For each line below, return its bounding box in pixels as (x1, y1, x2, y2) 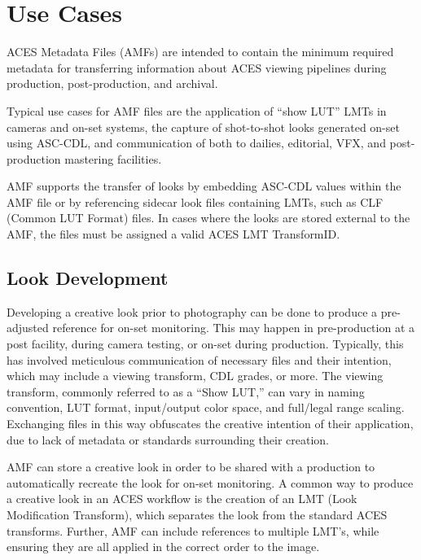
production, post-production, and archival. (7, 75, 218, 92)
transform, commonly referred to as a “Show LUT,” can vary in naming (7, 383, 365, 400)
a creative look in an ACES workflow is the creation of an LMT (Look (7, 490, 357, 507)
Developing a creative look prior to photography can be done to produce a (7, 303, 378, 320)
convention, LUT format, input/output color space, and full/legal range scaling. (7, 399, 405, 416)
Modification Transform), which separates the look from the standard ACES (7, 505, 388, 523)
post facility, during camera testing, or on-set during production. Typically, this (7, 335, 404, 352)
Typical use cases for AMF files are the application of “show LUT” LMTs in (7, 102, 387, 119)
